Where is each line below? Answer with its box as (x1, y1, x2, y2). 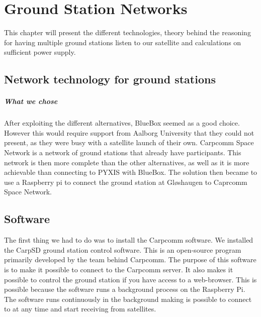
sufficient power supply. (4, 47, 76, 57)
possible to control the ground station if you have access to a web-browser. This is (4, 274, 257, 284)
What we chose (4, 96, 58, 107)
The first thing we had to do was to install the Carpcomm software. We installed (4, 235, 253, 245)
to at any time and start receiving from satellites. (4, 303, 156, 314)
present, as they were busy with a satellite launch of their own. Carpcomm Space (4, 137, 254, 148)
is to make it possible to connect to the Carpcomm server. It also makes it (4, 264, 233, 274)
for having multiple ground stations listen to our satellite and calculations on (4, 37, 241, 47)
